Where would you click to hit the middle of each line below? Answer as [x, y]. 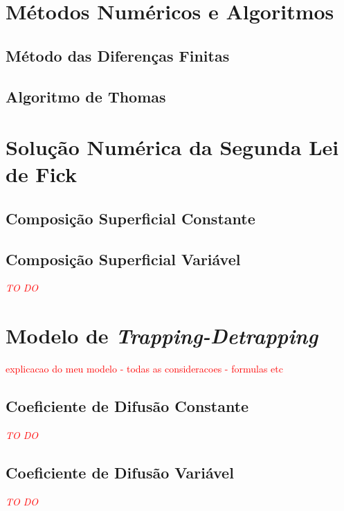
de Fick [41, 174]
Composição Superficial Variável [123, 259]
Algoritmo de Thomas [86, 96]
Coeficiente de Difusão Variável [120, 472]
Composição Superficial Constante [130, 218]
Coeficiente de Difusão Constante [127, 406]
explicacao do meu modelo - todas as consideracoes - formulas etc [144, 369]
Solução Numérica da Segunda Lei [172, 147]
